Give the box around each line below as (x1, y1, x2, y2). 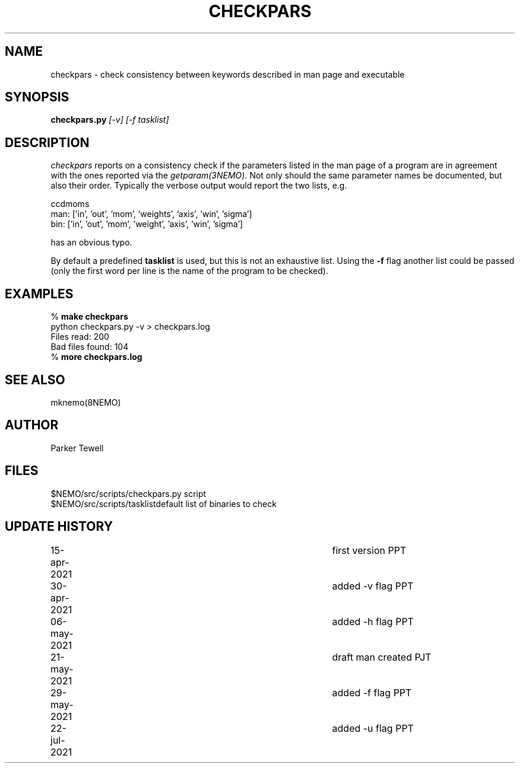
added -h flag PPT (332, 615, 414, 627)
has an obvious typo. (50, 237, 132, 248)
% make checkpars (50, 311, 128, 322)
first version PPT (332, 544, 407, 556)
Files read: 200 (50, 332, 109, 342)
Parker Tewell (50, 442, 104, 453)
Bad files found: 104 (50, 342, 129, 352)
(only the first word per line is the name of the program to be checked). (50, 266, 328, 276)
